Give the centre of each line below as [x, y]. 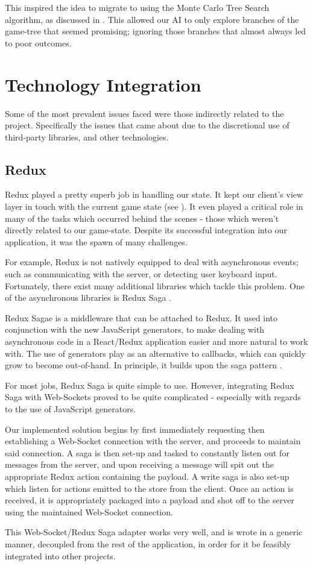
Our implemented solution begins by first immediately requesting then [135, 429]
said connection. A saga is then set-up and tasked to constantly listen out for [147, 452]
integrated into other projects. [60, 555]
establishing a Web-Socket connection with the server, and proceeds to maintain [153, 441]
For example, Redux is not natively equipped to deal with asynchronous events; [152, 262]
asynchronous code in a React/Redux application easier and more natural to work [156, 341]
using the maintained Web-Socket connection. [89, 511]
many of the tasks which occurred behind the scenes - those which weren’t [142, 218]
